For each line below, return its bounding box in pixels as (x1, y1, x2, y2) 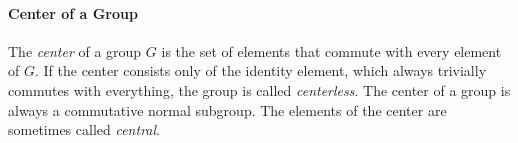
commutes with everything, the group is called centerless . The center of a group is (8, 79, 511, 100)
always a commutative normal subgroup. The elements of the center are (8, 99, 447, 120)
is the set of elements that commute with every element (161, 40, 502, 61)
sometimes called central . (8, 119, 160, 140)
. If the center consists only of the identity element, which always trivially (34, 60, 487, 81)
